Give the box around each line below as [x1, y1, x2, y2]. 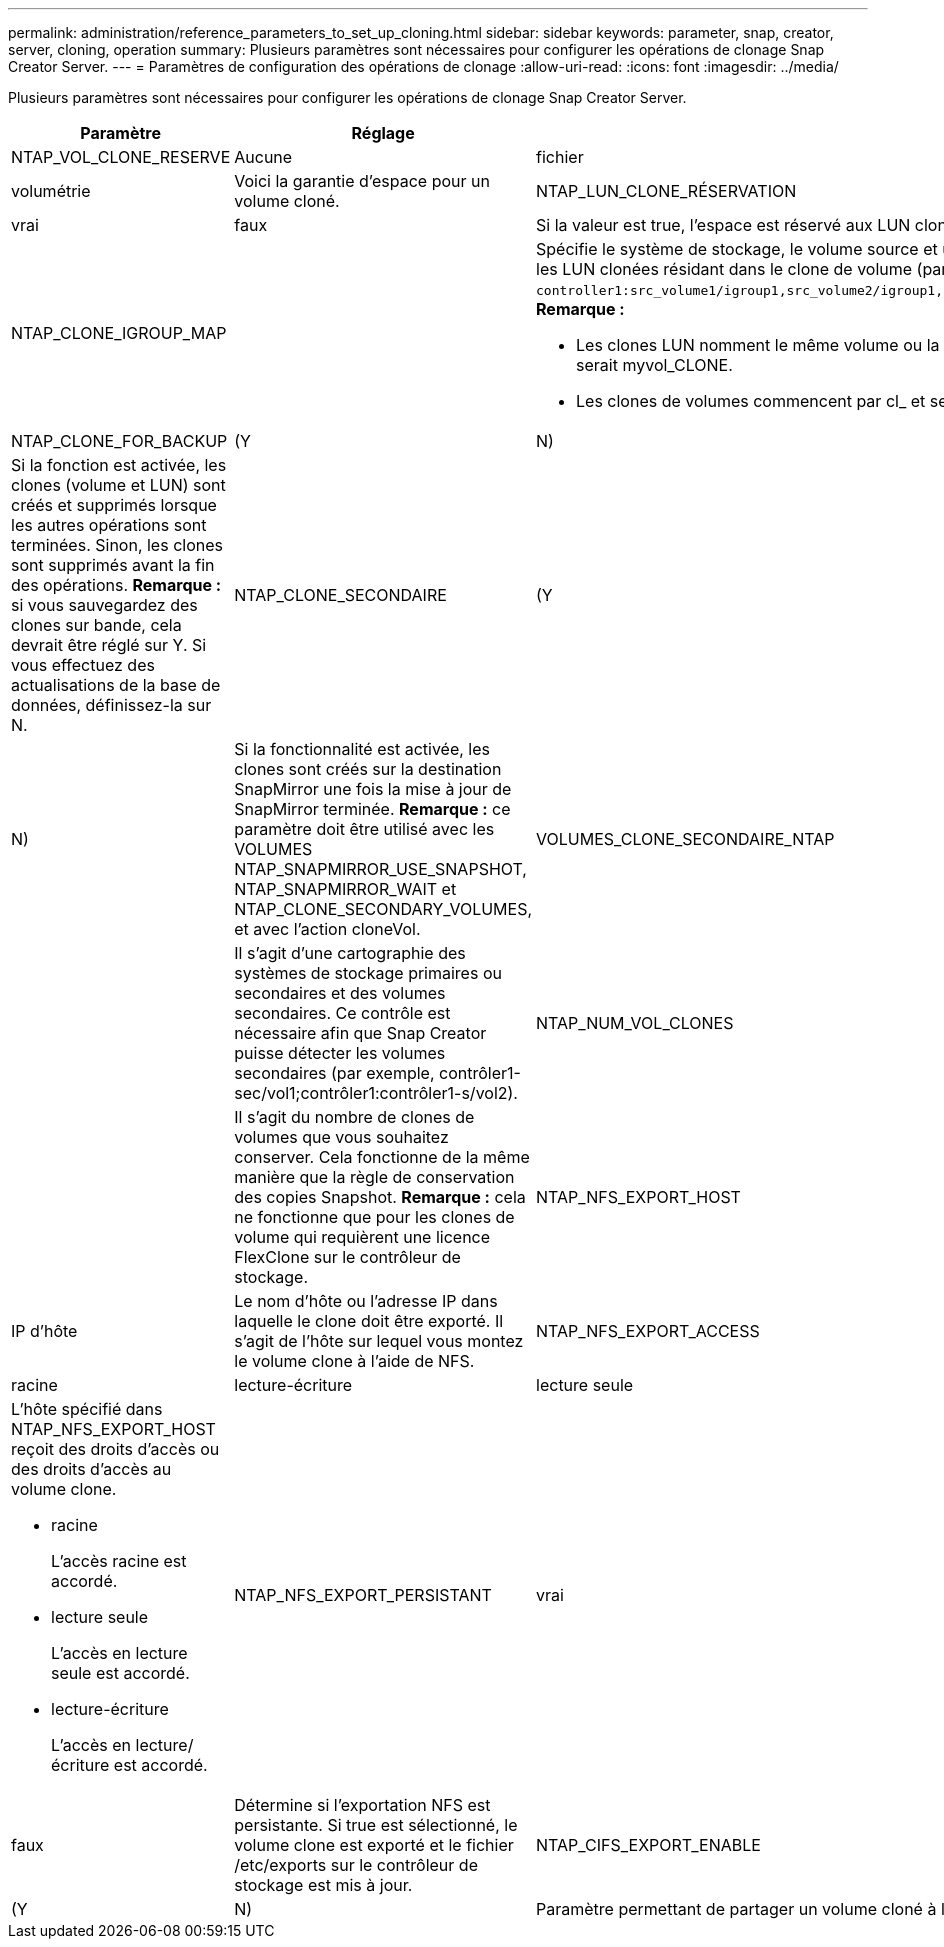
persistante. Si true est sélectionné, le [234, 1815, 518, 1835]
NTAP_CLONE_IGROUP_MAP [11, 323, 227, 343]
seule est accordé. [51, 1663, 190, 1683]
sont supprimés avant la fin [11, 555, 215, 575]
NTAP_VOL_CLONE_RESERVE [11, 147, 231, 167]
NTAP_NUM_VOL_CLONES [536, 1013, 734, 1033]
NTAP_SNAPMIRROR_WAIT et [234, 879, 457, 899]
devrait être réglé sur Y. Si [11, 635, 207, 655]
